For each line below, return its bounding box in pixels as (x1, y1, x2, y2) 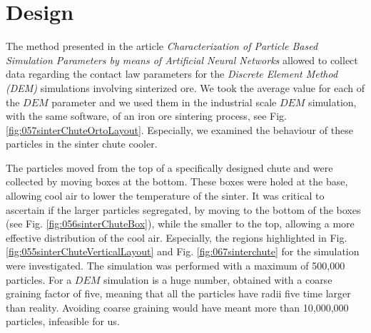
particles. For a (6, 272, 72, 287)
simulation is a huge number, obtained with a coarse (103, 272, 332, 287)
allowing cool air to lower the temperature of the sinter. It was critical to (6, 188, 325, 203)
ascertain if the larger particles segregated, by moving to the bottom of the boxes (6, 202, 361, 217)
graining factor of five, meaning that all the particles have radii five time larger (6, 286, 351, 301)
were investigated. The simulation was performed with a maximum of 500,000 (6, 258, 345, 273)
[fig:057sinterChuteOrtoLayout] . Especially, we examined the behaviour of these (6, 122, 353, 137)
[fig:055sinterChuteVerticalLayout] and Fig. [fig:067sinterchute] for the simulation (6, 244, 360, 259)
